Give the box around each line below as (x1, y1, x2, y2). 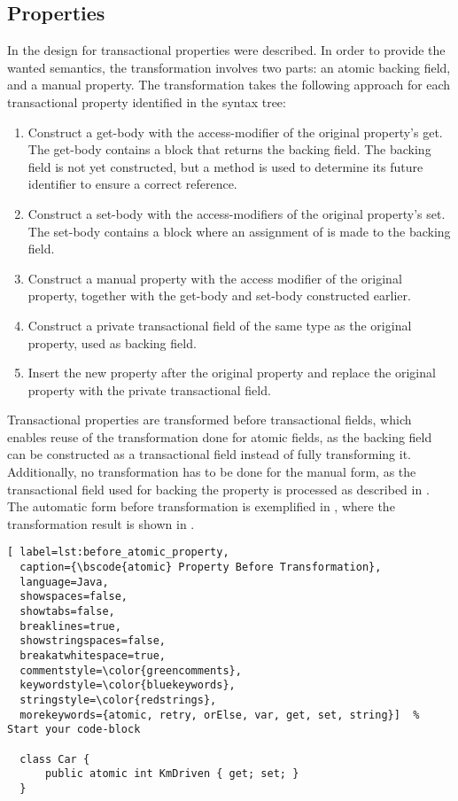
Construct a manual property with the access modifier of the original (27, 268, 402, 287)
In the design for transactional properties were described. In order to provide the (7, 41, 446, 59)
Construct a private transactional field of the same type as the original (27, 315, 412, 334)
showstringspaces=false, (19, 634, 166, 648)
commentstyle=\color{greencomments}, (19, 664, 242, 677)
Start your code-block (7, 723, 141, 736)
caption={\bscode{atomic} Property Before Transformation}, (19, 561, 382, 574)
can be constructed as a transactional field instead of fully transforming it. (7, 445, 411, 463)
